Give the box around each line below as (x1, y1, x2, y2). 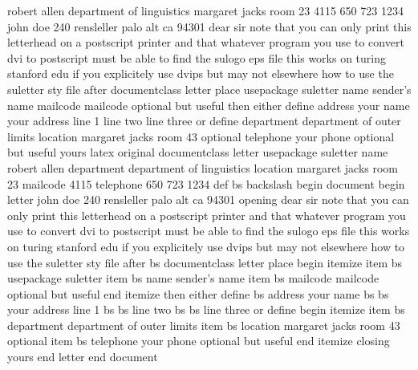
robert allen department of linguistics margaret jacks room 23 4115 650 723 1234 (7, 2, 404, 18)
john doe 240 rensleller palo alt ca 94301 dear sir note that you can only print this (7, 18, 412, 35)
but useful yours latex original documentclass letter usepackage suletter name (7, 144, 388, 161)
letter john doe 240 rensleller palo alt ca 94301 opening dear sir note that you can (7, 191, 409, 208)
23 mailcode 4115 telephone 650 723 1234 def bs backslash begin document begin (7, 175, 405, 192)
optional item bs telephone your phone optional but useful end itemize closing (7, 332, 390, 349)
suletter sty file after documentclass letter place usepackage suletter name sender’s (7, 80, 412, 97)
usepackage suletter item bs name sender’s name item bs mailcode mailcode (7, 270, 379, 287)
